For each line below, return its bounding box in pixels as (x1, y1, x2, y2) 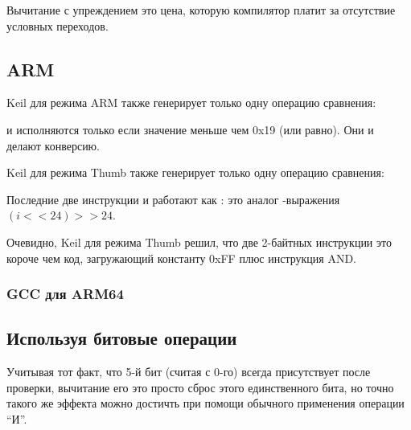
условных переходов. (6, 17, 109, 34)
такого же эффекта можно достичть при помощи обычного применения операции (6, 395, 405, 412)
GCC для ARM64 (6, 284, 124, 304)
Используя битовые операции (6, 326, 237, 350)
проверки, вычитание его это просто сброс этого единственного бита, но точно (6, 379, 394, 395)
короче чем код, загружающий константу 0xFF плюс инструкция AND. (6, 249, 356, 266)
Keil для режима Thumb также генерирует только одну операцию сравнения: (6, 164, 384, 181)
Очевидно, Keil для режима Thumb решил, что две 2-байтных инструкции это (6, 233, 392, 250)
